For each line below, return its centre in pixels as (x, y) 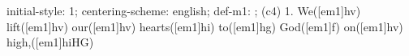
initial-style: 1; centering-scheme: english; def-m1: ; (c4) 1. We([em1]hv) (184, 10)
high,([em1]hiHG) (50, 42)
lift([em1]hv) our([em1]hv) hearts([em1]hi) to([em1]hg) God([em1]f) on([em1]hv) (205, 26)
